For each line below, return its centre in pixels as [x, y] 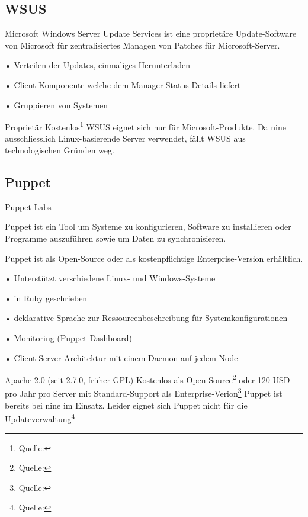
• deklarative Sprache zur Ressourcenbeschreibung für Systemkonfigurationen [146, 318]
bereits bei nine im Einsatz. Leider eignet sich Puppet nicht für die [126, 405]
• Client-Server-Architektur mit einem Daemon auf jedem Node [121, 357]
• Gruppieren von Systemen [57, 105]
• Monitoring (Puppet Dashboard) [68, 337]
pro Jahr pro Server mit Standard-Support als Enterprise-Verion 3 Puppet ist [144, 393]
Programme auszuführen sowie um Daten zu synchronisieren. [115, 238]
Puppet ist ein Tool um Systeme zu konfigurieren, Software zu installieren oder [148, 227]
